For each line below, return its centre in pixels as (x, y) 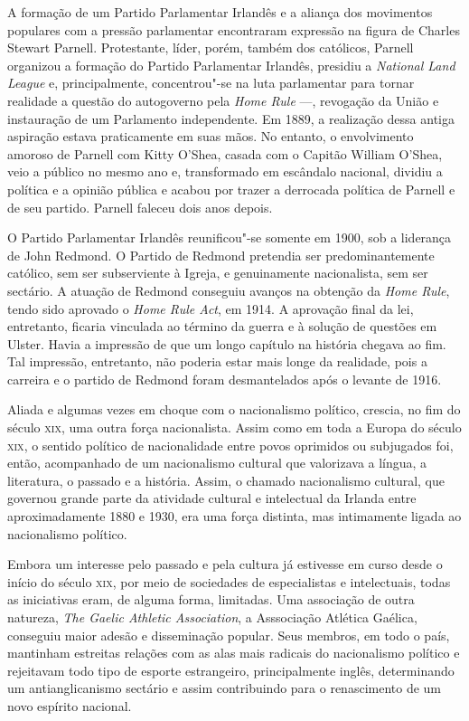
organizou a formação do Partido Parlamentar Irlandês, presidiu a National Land (231, 65)
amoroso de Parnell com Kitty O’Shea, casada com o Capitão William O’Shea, (225, 153)
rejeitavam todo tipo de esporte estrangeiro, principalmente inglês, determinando (231, 670)
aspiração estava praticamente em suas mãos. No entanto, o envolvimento (211, 136)
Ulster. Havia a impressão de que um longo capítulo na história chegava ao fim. (227, 343)
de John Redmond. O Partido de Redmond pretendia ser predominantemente (221, 255)
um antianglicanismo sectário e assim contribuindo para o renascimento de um (225, 688)
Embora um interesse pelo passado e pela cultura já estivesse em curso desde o (225, 564)
